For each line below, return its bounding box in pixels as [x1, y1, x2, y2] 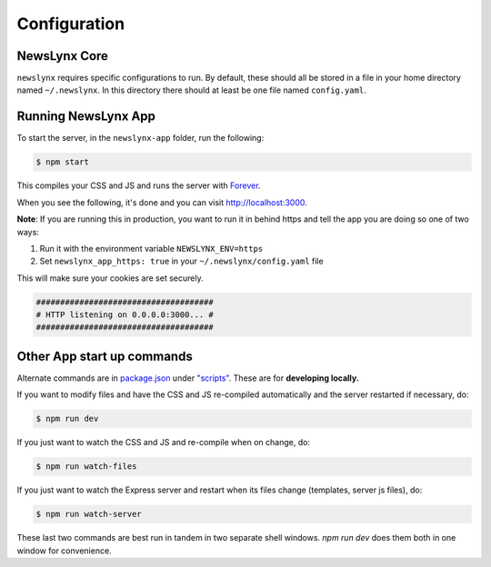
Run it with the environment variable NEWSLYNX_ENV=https [39, 243, 264, 254]
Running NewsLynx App [16, 109, 156, 124]
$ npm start [35, 157, 90, 167]
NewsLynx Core [16, 48, 109, 64]
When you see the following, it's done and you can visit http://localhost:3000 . [16, 196, 308, 208]
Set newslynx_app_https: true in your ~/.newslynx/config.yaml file [39, 255, 324, 267]
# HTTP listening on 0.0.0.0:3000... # [35, 310, 214, 320]
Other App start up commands [16, 348, 193, 363]
